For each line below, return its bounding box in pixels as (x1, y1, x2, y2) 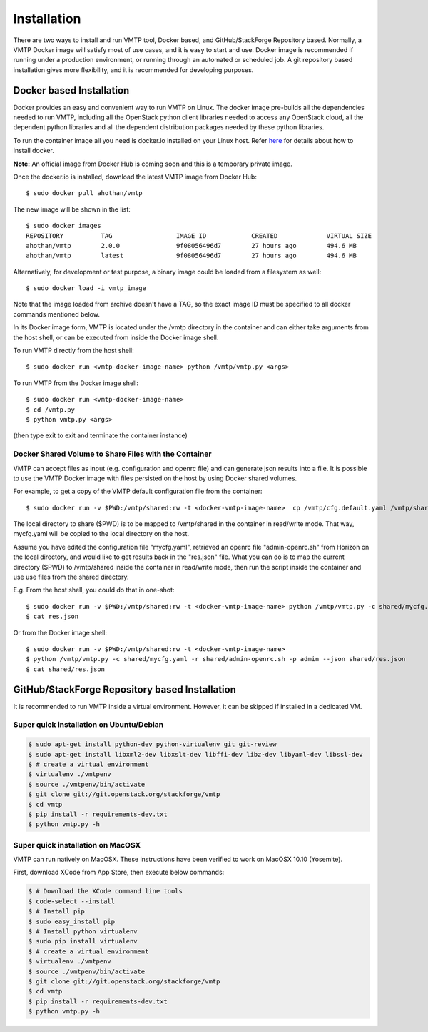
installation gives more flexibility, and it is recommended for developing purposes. (13, 65, 254, 74)
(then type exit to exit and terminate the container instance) (13, 431, 188, 440)
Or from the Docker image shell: (13, 628, 107, 637)
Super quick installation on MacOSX (13, 840, 141, 850)
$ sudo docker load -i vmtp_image (26, 284, 146, 292)
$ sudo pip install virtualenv (28, 937, 138, 946)
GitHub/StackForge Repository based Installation (13, 683, 237, 695)
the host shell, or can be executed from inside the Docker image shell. (13, 333, 219, 342)
